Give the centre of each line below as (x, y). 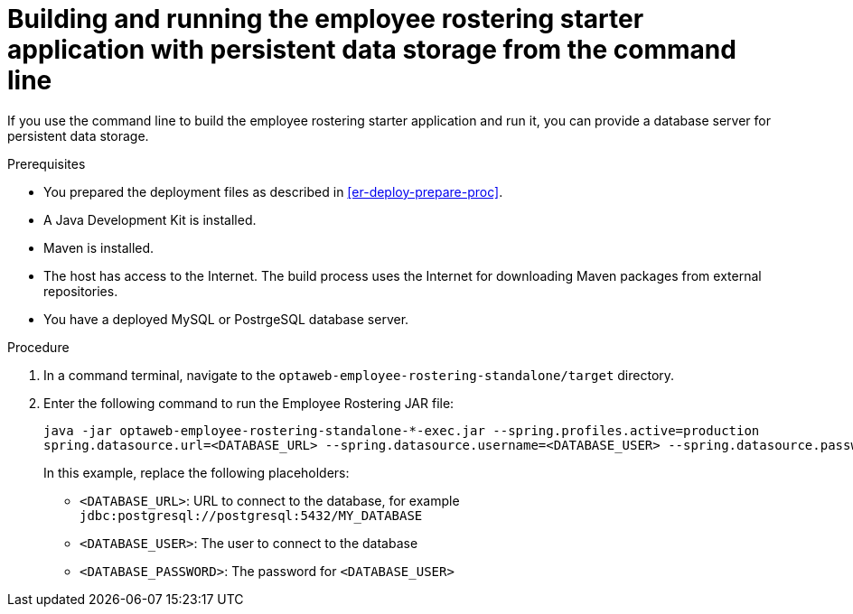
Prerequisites (47, 163)
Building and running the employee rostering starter (326, 19)
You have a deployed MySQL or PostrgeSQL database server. (226, 319)
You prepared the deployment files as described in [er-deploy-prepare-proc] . (273, 191)
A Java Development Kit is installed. (150, 219)
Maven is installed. (99, 247)
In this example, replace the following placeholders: (197, 472)
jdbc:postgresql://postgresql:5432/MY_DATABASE (251, 515)
